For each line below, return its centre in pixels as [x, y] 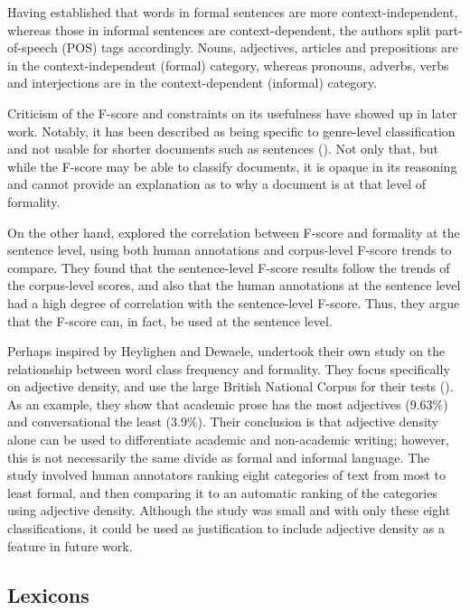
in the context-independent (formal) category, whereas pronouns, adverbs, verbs [228, 65]
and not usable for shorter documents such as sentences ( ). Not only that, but [223, 149]
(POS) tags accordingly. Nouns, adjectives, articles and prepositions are [260, 47]
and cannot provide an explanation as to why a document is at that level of [216, 184]
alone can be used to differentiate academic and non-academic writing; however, [228, 440]
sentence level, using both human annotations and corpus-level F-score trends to [230, 250]
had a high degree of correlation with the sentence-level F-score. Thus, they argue [234, 302]
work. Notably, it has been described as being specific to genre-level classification [231, 131]
